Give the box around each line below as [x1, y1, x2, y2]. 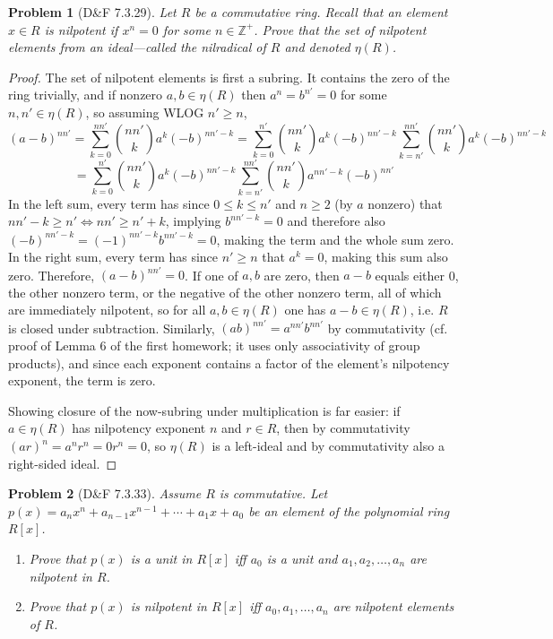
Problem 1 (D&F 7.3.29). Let [8, 3, 177, 21]
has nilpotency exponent [72, 419, 206, 437]
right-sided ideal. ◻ [8, 453, 117, 472]
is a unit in [130, 549, 193, 567]
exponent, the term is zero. [8, 371, 156, 390]
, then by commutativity [276, 419, 410, 437]
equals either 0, [375, 265, 459, 284]
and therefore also [287, 212, 385, 230]
